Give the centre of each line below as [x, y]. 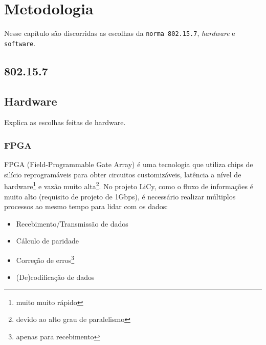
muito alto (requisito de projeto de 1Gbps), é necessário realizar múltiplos [120, 196]
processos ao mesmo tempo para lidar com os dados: [86, 206]
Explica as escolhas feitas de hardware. [65, 122]
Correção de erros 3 [45, 259]
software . [20, 43]
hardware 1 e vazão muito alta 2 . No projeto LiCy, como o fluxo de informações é [129, 186]
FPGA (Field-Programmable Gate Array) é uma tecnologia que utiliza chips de [129, 164]
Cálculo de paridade [47, 241]
